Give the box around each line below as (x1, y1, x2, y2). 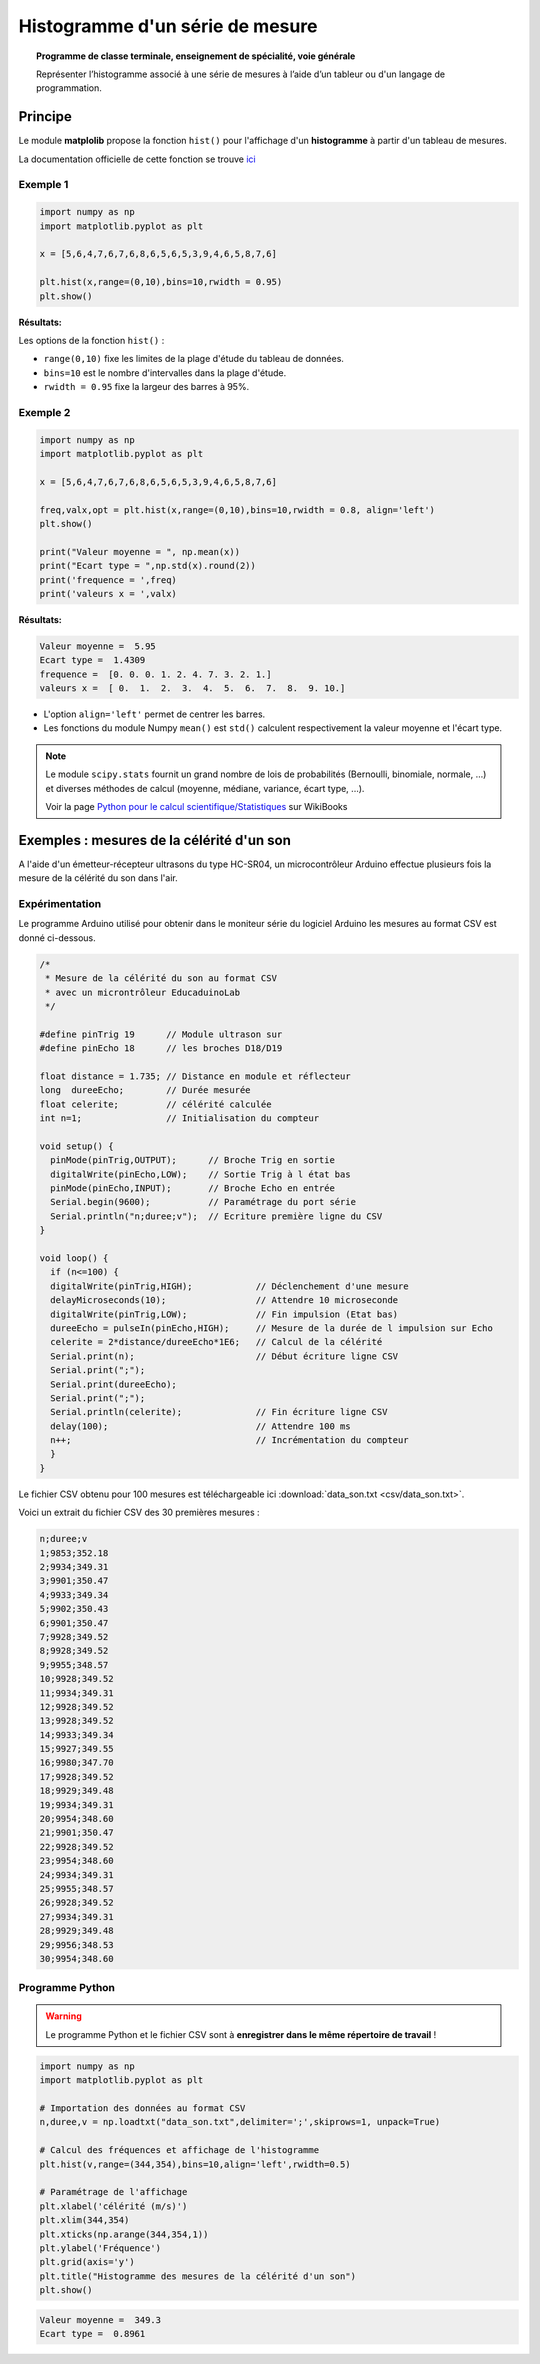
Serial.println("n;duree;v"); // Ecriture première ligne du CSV (50, 1210, 383, 1222)
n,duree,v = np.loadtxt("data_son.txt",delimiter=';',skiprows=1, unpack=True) (39, 2116, 441, 2128)
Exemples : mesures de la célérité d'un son (18, 831, 292, 849)
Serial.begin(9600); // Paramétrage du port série (50, 1196, 357, 1208)
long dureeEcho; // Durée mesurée (39, 1085, 251, 1096)
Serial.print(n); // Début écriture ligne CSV (50, 1350, 399, 1362)
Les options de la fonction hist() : (18, 334, 165, 346)
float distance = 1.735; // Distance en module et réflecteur (39, 1070, 351, 1082)
